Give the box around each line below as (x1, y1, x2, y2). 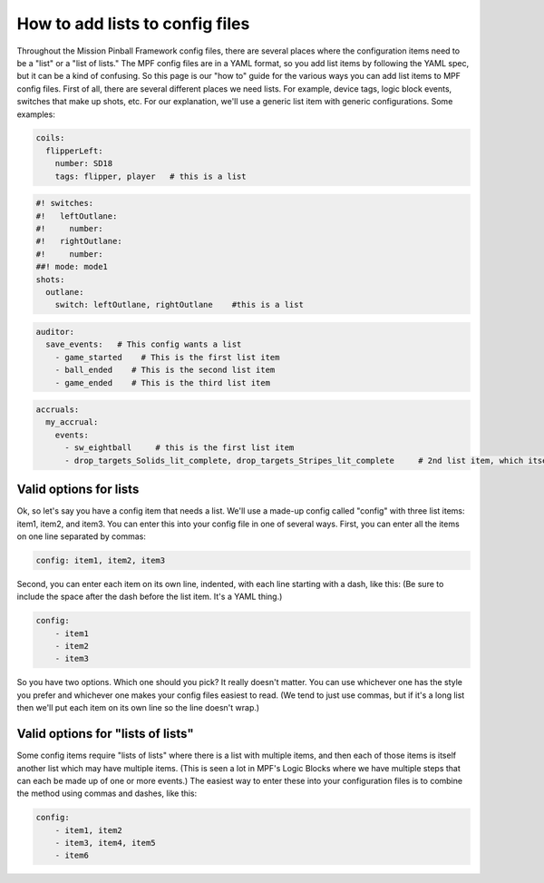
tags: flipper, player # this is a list (54, 171, 247, 182)
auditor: (35, 327, 75, 337)
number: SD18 (54, 159, 113, 169)
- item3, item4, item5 (54, 838, 156, 849)
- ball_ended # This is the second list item (54, 365, 276, 376)
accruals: (35, 405, 80, 415)
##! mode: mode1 (35, 261, 109, 272)
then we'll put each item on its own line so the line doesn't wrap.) (16, 702, 260, 713)
